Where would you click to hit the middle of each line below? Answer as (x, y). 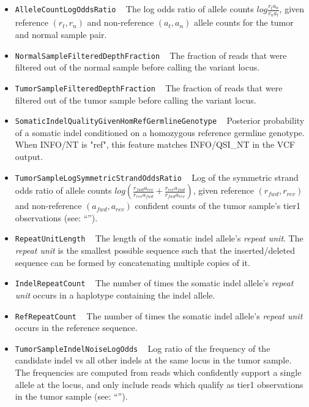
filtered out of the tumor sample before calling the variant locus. (136, 100)
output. (29, 156)
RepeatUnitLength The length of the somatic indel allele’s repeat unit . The (159, 238)
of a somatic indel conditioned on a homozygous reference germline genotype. (160, 132)
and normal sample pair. (61, 35)
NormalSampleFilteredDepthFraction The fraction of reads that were (151, 55)
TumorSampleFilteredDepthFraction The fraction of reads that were (149, 87)
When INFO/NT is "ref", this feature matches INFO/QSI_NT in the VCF (155, 144)
